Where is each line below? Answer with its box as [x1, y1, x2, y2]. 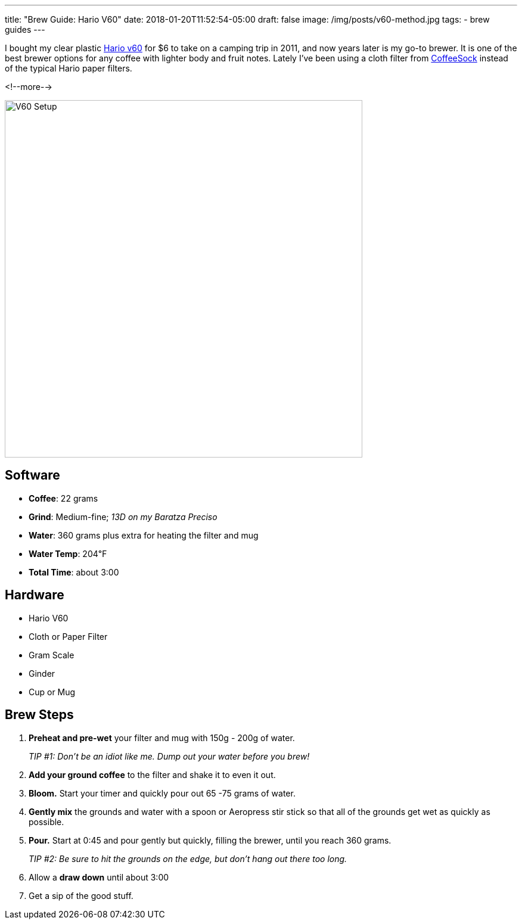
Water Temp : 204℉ [29, 548, 107, 559]
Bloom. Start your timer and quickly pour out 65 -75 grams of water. [29, 788, 296, 798]
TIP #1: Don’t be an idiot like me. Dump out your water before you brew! [29, 751, 310, 761]
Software [5, 468, 60, 483]
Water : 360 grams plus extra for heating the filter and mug [29, 530, 259, 540]
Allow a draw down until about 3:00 [29, 872, 169, 882]
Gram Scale [29, 649, 74, 660]
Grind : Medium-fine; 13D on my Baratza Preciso [29, 511, 218, 522]
